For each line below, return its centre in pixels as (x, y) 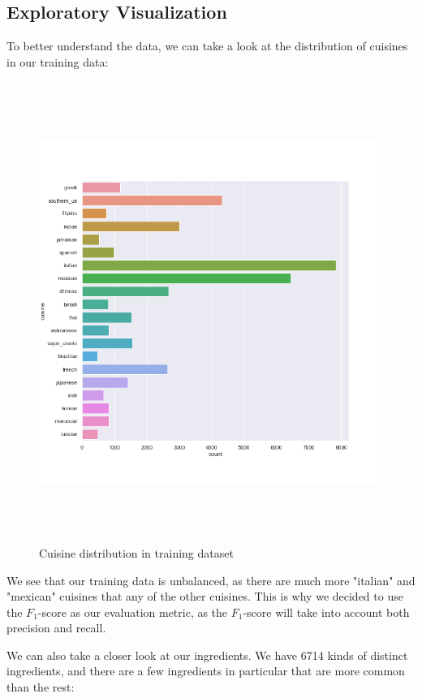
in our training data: (58, 61)
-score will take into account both (326, 612)
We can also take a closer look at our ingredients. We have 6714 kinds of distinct (207, 655)
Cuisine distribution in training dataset (136, 552)
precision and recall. (56, 628)
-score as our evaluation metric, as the (133, 612)
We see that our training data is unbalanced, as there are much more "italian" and (211, 580)
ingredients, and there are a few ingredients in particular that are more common (206, 671)
